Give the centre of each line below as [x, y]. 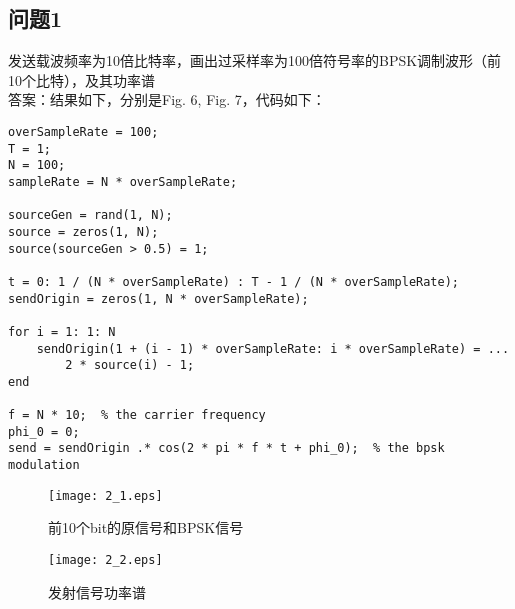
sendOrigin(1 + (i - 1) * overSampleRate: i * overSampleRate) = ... [273, 348]
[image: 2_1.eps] [105, 495]
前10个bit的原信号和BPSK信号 [146, 527]
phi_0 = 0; [44, 431]
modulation [44, 465]
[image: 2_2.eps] [105, 560]
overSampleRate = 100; [83, 131]
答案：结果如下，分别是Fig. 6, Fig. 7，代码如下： [167, 99]
